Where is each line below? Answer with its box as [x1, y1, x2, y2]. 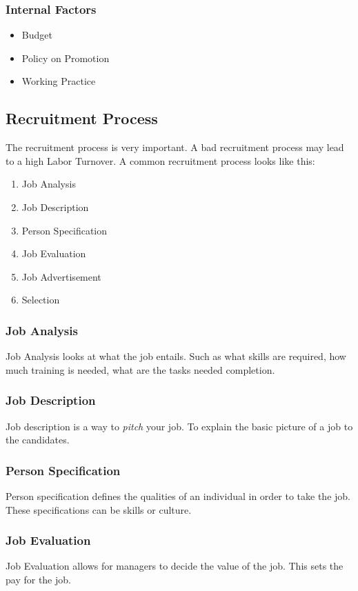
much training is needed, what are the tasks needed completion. [6, 362, 275, 377]
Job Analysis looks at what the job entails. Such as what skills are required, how [6, 349, 346, 363]
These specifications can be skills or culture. [6, 502, 192, 517]
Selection [21, 292, 60, 307]
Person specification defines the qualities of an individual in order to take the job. [6, 488, 350, 503]
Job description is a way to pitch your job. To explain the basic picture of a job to [6, 419, 353, 433]
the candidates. [6, 432, 70, 447]
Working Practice [21, 74, 96, 88]
